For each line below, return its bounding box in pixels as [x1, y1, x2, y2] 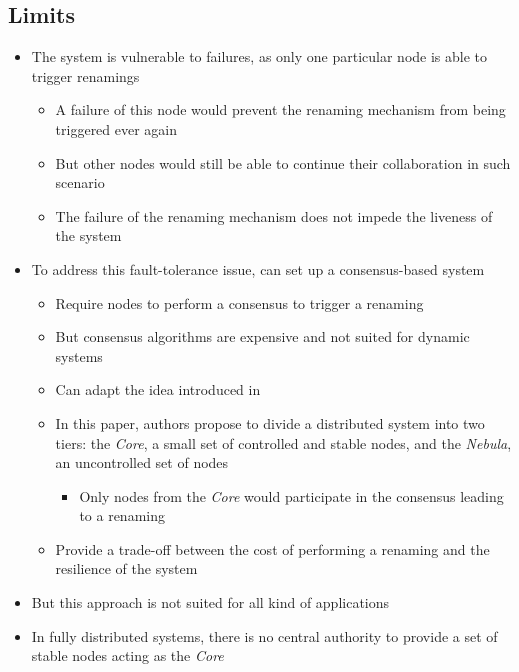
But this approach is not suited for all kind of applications [31, 592, 390, 613]
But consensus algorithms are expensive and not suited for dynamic [55, 326, 470, 347]
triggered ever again [55, 118, 178, 139]
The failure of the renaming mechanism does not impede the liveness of [55, 205, 493, 226]
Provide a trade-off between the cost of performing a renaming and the [55, 538, 490, 559]
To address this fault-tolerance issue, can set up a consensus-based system [31, 258, 485, 279]
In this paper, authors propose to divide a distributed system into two [55, 412, 485, 433]
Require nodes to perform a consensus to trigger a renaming [55, 292, 424, 313]
